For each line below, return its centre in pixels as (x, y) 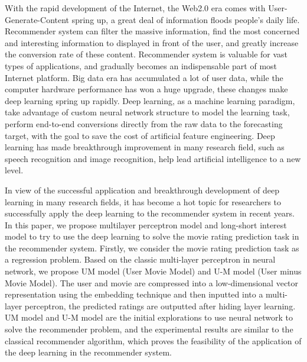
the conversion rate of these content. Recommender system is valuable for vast (146, 54)
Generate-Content (37, 19)
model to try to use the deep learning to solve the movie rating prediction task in (152, 236)
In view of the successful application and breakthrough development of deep (142, 190)
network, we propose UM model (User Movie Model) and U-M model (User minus (153, 271)
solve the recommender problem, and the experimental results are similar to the (149, 329)
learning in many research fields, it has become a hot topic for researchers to (143, 201)
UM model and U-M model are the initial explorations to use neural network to (149, 317)
